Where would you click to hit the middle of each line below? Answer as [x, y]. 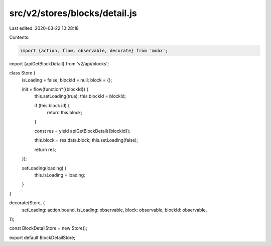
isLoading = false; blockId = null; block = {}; [67, 80]
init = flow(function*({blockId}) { [55, 89]
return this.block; [64, 113]
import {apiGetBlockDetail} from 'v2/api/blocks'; [59, 63]
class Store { [22, 73]
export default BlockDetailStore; [42, 237]
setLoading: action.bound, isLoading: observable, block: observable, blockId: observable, [114, 210]
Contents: [19, 37]
